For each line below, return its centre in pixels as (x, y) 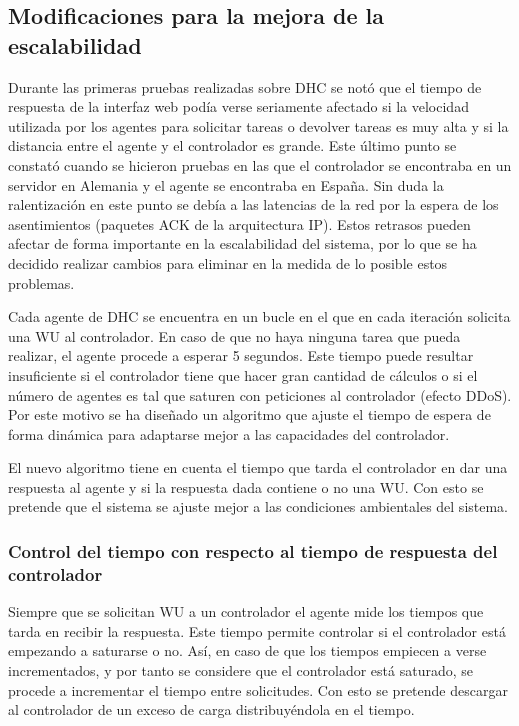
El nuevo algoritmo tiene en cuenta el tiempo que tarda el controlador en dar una (258, 467)
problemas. (41, 282)
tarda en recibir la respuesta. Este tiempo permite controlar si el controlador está (257, 630)
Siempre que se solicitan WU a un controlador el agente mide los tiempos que (246, 611)
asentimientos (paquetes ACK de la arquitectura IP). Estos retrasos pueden (239, 223)
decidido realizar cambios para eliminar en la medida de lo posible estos (228, 262)
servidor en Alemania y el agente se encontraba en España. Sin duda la (226, 184)
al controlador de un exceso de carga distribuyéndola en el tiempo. (211, 709)
